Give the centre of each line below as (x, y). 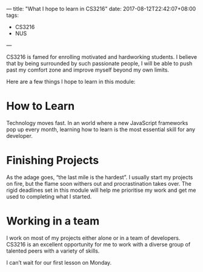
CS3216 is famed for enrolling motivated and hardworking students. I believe (102, 57)
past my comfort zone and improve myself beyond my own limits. (88, 70)
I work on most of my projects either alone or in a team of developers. (93, 238)
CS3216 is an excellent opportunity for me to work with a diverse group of (98, 244)
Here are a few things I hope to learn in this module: (71, 82)
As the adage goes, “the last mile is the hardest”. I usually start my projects (100, 177)
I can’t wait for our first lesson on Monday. (59, 262)
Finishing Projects (53, 161)
